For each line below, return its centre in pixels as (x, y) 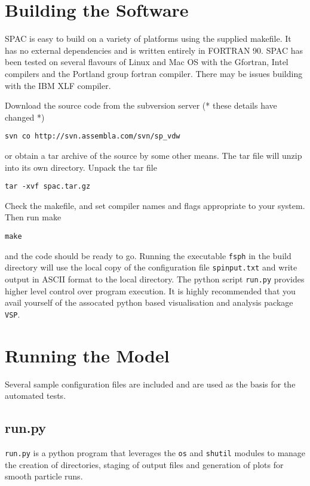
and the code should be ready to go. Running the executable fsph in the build (148, 255)
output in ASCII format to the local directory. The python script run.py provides (155, 279)
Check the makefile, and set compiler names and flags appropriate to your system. (155, 205)
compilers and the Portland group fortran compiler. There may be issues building (154, 73)
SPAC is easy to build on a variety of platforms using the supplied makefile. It (148, 39)
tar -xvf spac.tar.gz (48, 187)
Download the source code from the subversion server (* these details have (141, 105)
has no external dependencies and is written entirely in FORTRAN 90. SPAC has (154, 50)
